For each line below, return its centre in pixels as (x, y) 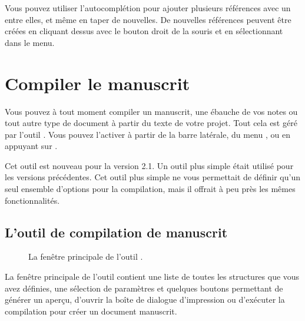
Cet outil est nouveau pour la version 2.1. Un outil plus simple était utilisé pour (149, 165)
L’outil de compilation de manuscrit (116, 232)
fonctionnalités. (32, 200)
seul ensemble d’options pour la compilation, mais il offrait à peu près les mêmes (150, 189)
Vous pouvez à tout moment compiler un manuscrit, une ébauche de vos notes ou (151, 111)
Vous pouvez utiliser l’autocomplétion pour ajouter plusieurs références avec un (148, 8)
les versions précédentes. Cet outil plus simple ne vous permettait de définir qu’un (152, 177)
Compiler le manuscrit (97, 83)
